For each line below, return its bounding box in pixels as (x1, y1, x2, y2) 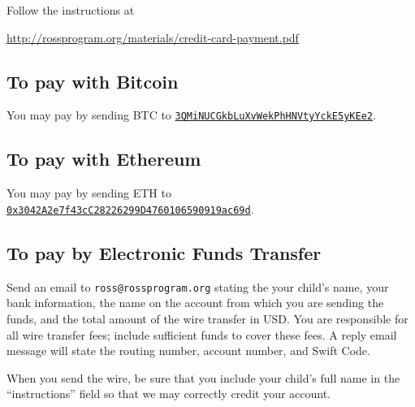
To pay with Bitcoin (6, 68, 179, 93)
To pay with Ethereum (6, 146, 201, 171)
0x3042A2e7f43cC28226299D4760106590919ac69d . (6, 200, 254, 217)
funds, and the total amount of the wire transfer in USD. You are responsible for (6, 310, 409, 327)
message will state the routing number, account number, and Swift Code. (6, 342, 370, 359)
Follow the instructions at (6, 2, 135, 18)
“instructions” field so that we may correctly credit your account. (6, 385, 331, 402)
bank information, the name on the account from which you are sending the (6, 294, 384, 311)
